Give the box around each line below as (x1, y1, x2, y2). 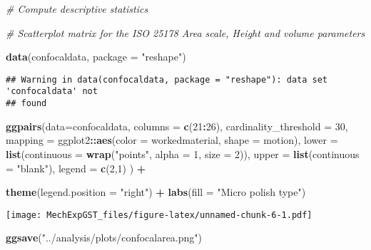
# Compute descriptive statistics (6, 1, 148, 16)
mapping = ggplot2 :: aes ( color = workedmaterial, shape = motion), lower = (6, 132, 338, 147)
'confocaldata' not (6, 86, 98, 97)
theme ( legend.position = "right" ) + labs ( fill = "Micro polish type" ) (6, 184, 306, 199)
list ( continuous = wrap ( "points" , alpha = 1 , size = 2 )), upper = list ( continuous (6, 146, 360, 161)
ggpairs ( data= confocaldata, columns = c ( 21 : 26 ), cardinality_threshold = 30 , (6, 118, 348, 133)
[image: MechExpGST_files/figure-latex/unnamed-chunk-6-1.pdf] (6, 209, 312, 220)
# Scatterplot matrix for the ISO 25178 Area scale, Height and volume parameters (6, 25, 365, 40)
